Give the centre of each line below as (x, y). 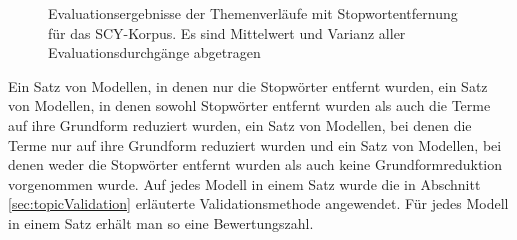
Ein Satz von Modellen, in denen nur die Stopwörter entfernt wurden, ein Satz (248, 85)
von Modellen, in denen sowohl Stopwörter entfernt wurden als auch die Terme (249, 105)
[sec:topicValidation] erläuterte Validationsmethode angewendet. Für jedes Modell (258, 203)
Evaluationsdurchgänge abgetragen (154, 52)
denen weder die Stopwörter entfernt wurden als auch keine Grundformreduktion (255, 164)
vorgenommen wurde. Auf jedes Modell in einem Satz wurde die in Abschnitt (244, 183)
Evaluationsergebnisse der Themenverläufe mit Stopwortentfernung (253, 13)
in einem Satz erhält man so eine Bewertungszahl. (161, 222)
